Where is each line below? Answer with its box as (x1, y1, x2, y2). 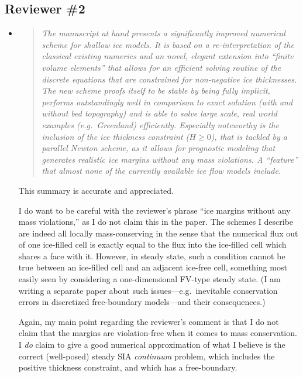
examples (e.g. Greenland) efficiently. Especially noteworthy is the (42, 118, 279, 131)
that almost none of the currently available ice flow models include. (42, 164, 281, 177)
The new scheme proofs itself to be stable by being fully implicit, (42, 84, 270, 97)
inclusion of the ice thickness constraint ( (42, 130, 190, 142)
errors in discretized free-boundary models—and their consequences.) (18, 296, 266, 308)
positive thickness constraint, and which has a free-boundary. (18, 361, 237, 373)
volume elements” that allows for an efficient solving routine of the (42, 61, 281, 73)
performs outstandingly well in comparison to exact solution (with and (42, 95, 293, 108)
